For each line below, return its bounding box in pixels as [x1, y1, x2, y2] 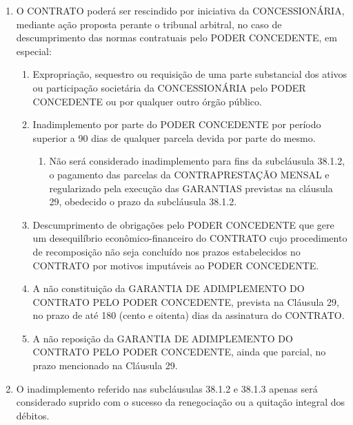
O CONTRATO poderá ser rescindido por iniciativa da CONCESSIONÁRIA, [16, 3, 345, 17]
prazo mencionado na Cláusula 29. [32, 358, 178, 373]
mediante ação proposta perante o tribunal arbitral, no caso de [16, 17, 282, 31]
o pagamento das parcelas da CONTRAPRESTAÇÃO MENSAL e [49, 167, 330, 181]
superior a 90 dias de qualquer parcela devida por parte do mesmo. [32, 130, 316, 145]
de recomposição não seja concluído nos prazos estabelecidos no [32, 244, 301, 258]
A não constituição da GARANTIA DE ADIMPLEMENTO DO [32, 281, 305, 296]
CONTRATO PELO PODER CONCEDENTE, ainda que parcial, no [32, 344, 326, 359]
